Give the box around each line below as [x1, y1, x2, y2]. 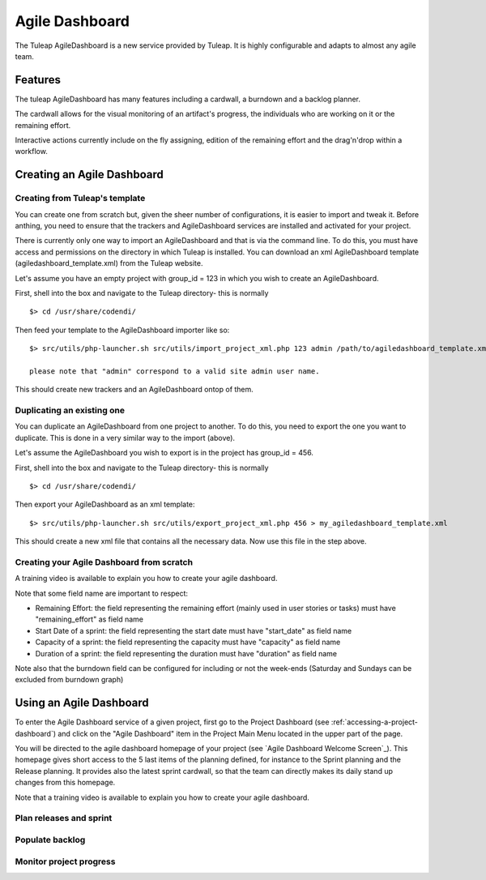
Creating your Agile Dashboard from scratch [15, 556, 194, 567]
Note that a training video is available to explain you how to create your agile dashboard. [15, 792, 309, 802]
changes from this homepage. [15, 778, 116, 788]
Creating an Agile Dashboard [15, 168, 164, 182]
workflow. [15, 147, 48, 156]
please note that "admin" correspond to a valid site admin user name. [29, 366, 320, 376]
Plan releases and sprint [15, 813, 113, 824]
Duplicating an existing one [15, 405, 126, 417]
